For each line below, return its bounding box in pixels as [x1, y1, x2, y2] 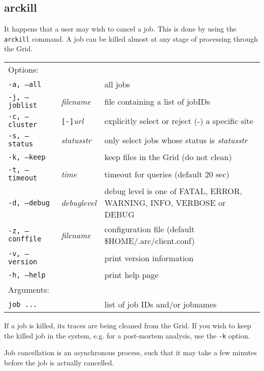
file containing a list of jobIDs [104, 95, 210, 107]
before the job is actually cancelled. [4, 357, 114, 367]
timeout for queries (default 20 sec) [104, 168, 229, 180]
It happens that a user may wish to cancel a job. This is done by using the [4, 23, 237, 34]
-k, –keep [8, 152, 46, 161]
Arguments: [8, 284, 50, 296]
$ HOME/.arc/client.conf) [104, 235, 195, 247]
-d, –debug [8, 198, 50, 207]
